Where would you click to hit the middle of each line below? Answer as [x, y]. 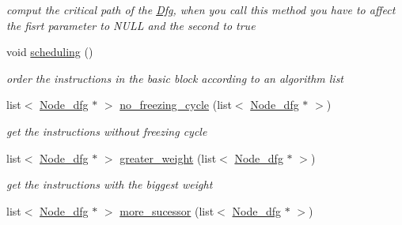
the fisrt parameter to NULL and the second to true [131, 25]
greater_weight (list [168, 157]
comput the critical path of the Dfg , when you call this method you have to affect [201, 9]
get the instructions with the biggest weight [110, 184]
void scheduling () [50, 52]
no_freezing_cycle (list [176, 105]
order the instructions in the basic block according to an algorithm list [175, 78]
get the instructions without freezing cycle [107, 131]
